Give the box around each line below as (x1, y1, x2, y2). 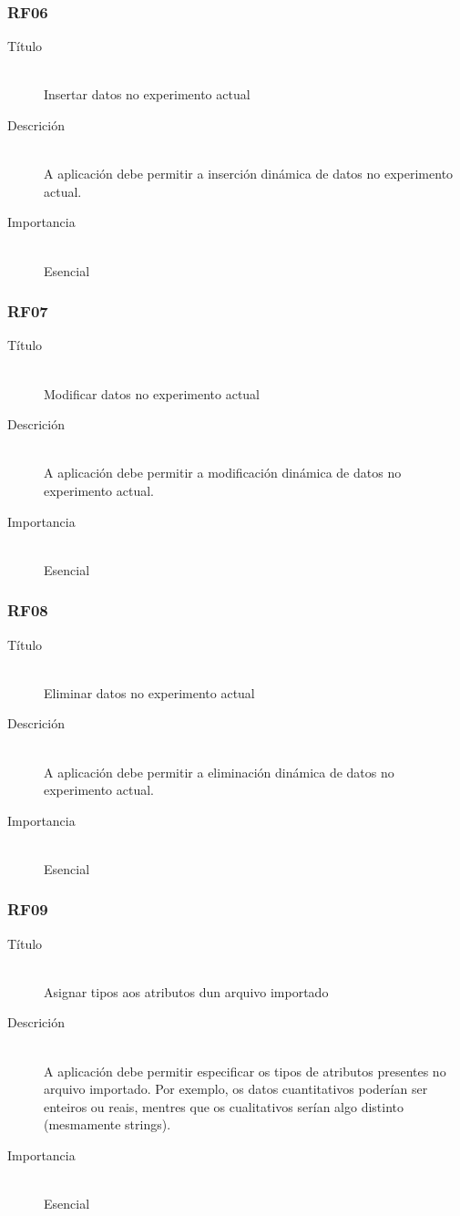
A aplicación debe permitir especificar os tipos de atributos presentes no (44, 1061, 446, 1080)
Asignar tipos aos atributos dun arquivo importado (44, 982, 329, 1001)
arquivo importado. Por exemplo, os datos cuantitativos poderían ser (44, 1079, 428, 1098)
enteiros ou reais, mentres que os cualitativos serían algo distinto (44, 1097, 404, 1116)
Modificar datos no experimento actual (44, 384, 261, 403)
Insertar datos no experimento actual (44, 85, 250, 104)
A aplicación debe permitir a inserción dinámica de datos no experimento (44, 164, 454, 183)
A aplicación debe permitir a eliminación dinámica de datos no (44, 762, 394, 781)
